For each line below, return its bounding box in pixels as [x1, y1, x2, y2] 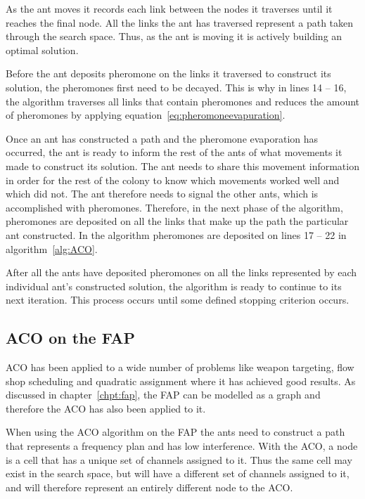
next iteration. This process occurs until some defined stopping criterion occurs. [6, 292, 350, 307]
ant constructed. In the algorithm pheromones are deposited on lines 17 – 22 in [6, 227, 347, 242]
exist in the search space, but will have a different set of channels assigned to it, [6, 466, 350, 481]
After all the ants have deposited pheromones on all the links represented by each [6, 265, 357, 280]
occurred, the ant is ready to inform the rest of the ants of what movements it [6, 145, 342, 160]
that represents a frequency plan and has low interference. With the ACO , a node [6, 439, 358, 453]
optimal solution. [6, 42, 79, 57]
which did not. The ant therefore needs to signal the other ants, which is [6, 186, 319, 201]
